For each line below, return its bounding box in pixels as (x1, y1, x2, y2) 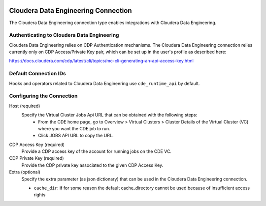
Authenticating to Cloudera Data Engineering (9, 32, 119, 39)
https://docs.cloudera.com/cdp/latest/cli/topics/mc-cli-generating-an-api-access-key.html (9, 58, 194, 64)
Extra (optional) (9, 169, 40, 175)
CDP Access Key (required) (9, 142, 65, 147)
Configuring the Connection (9, 92, 78, 99)
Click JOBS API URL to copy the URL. (38, 133, 114, 139)
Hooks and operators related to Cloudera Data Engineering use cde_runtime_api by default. (9, 80, 200, 86)
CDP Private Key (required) (9, 155, 64, 161)
